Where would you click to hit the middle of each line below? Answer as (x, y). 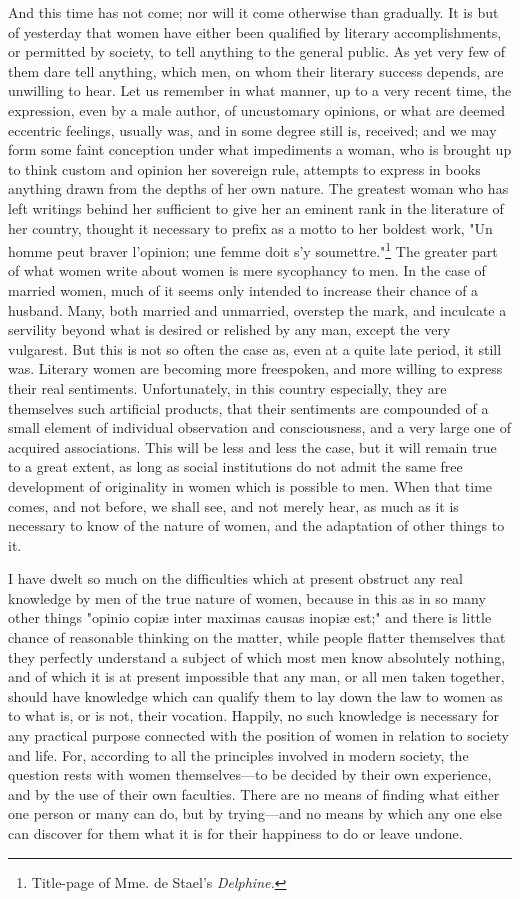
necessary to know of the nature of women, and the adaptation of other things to (256, 525)
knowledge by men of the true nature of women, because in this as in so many (247, 597)
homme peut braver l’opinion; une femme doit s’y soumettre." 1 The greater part (253, 249)
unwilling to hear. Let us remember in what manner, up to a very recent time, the (260, 90)
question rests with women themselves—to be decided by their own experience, (250, 774)
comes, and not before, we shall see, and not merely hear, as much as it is (233, 505)
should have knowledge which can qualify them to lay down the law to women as (255, 695)
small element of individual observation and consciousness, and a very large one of (260, 427)
